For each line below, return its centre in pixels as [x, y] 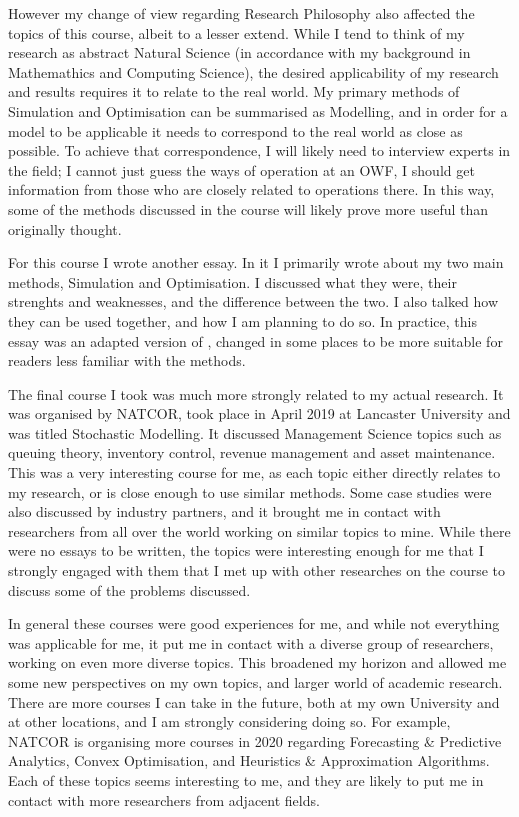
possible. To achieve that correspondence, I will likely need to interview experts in [259, 150]
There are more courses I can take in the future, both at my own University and [254, 701]
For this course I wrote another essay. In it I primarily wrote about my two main [256, 262]
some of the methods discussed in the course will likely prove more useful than [248, 208]
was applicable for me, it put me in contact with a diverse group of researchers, [251, 642]
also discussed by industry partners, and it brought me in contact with [224, 511]
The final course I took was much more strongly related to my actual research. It [256, 393]
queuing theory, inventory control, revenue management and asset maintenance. [252, 452]
